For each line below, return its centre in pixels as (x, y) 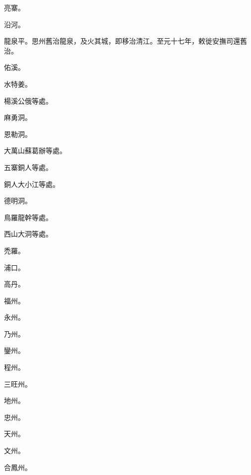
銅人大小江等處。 (32, 184)
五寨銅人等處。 (28, 167)
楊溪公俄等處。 (28, 100)
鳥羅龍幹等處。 (28, 217)
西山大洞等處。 (28, 234)
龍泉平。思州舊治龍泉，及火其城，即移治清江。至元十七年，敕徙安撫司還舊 (125, 41)
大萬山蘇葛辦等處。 (35, 150)
